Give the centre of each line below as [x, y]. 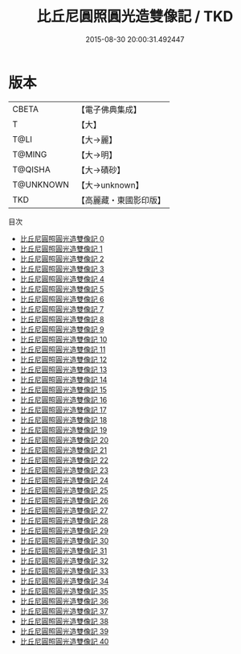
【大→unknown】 [110, 184]
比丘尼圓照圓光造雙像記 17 [63, 410]
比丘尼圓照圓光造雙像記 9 [62, 329]
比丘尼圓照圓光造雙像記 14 [63, 379]
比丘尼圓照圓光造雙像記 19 [63, 430]
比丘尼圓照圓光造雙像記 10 [63, 339]
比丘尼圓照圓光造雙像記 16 [63, 399]
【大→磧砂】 [101, 170]
